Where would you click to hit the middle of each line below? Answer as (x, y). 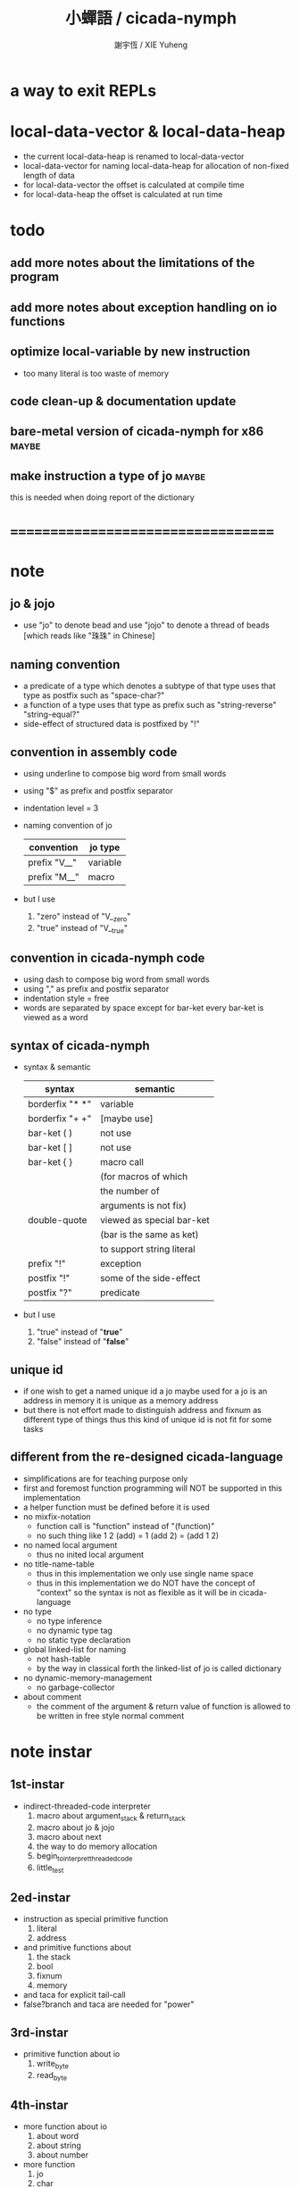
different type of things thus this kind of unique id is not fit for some (147, 1419)
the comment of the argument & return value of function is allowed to (163, 1706)
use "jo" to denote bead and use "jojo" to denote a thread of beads (146, 625)
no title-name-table (58, 1564)
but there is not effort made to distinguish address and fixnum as (142, 1410)
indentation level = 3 (61, 808)
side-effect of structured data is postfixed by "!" (111, 724)
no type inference (69, 1620)
